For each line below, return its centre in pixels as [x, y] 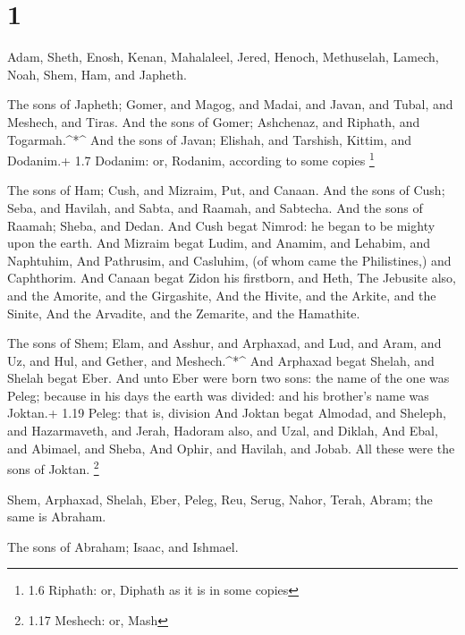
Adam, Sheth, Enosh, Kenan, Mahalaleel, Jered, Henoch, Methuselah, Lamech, [223, 57]
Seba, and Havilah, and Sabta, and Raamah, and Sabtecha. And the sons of [215, 207]
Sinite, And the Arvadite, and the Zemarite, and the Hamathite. [184, 313]
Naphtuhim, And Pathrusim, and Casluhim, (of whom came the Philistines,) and [229, 260]
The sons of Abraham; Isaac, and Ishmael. [123, 546]
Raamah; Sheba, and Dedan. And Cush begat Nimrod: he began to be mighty [221, 225]
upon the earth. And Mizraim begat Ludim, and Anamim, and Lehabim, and [219, 243]
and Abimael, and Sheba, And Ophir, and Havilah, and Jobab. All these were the [231, 448]
